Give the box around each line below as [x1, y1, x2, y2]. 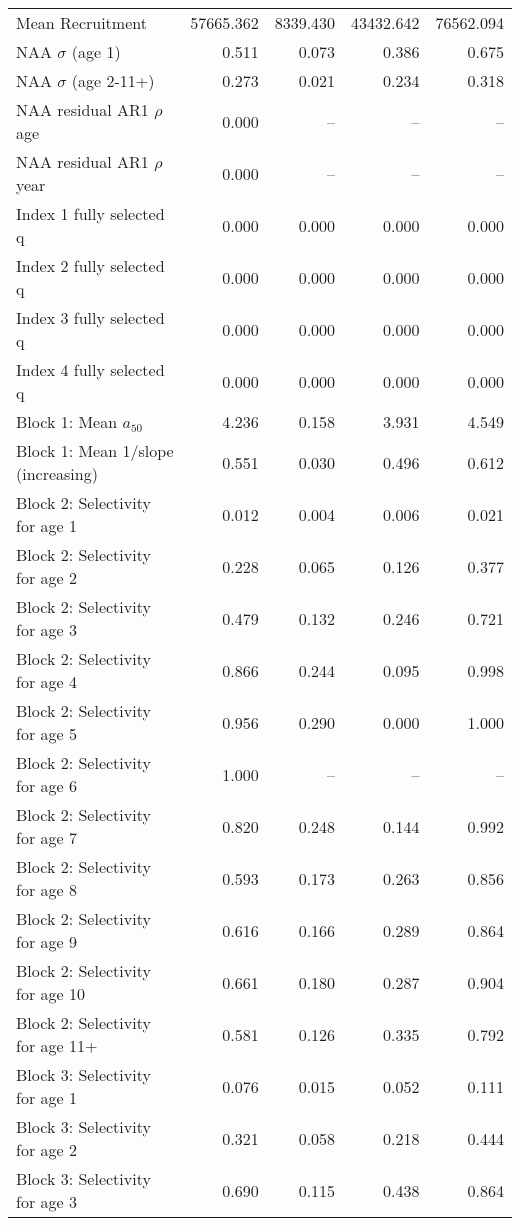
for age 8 [16, 878, 77, 901]
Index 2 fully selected [16, 254, 165, 277]
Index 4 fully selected [16, 358, 165, 381]
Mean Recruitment [16, 11, 147, 34]
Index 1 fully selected [16, 202, 165, 225]
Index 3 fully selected [16, 306, 165, 329]
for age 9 [16, 930, 77, 953]
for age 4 [16, 670, 77, 693]
